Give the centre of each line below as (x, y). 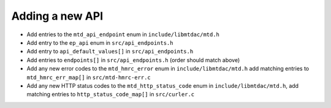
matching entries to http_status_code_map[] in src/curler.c (111, 94)
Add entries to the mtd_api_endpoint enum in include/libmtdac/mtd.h (123, 34)
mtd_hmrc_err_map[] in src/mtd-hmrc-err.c (89, 77)
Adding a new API (57, 16)
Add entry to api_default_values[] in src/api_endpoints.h (110, 52)
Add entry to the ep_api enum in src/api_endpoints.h (100, 42)
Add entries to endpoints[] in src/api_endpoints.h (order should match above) (133, 60)
